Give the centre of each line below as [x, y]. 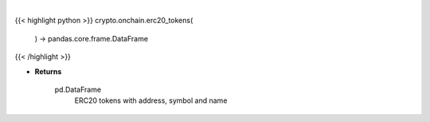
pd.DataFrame [78, 89]
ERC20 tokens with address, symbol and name [151, 100]
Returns [48, 71]
